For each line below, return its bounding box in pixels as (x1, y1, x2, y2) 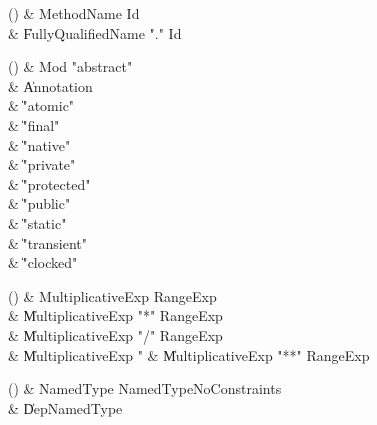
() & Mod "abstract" (8, 56, 133, 77)
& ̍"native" (8, 134, 71, 155)
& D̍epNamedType (8, 397, 123, 418)
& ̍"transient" (8, 232, 88, 253)
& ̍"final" (8, 114, 60, 135)
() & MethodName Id (8, 3, 140, 23)
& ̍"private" (8, 154, 76, 175)
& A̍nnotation (8, 75, 93, 96)
